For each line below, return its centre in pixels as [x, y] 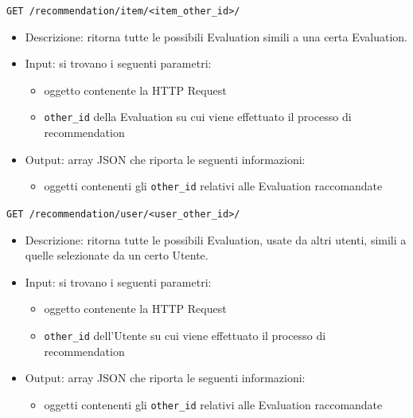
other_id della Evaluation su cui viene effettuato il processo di [198, 117]
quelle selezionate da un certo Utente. [117, 255]
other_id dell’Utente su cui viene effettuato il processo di [185, 335]
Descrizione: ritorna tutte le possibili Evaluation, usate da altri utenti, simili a [216, 239]
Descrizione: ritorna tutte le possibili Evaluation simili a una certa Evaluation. [216, 36]
